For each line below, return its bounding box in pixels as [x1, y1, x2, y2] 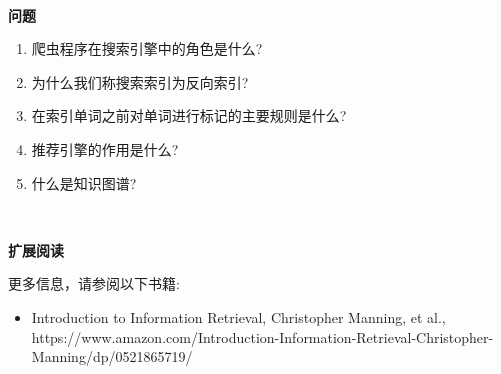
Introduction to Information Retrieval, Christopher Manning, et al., [31, 306, 446, 327]
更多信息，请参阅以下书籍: [8, 273, 180, 294]
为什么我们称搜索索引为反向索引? [31, 71, 249, 92]
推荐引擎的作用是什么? [31, 138, 179, 159]
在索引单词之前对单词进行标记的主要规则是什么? [31, 105, 347, 126]
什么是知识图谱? [31, 172, 137, 193]
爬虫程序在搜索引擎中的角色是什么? [31, 38, 263, 59]
